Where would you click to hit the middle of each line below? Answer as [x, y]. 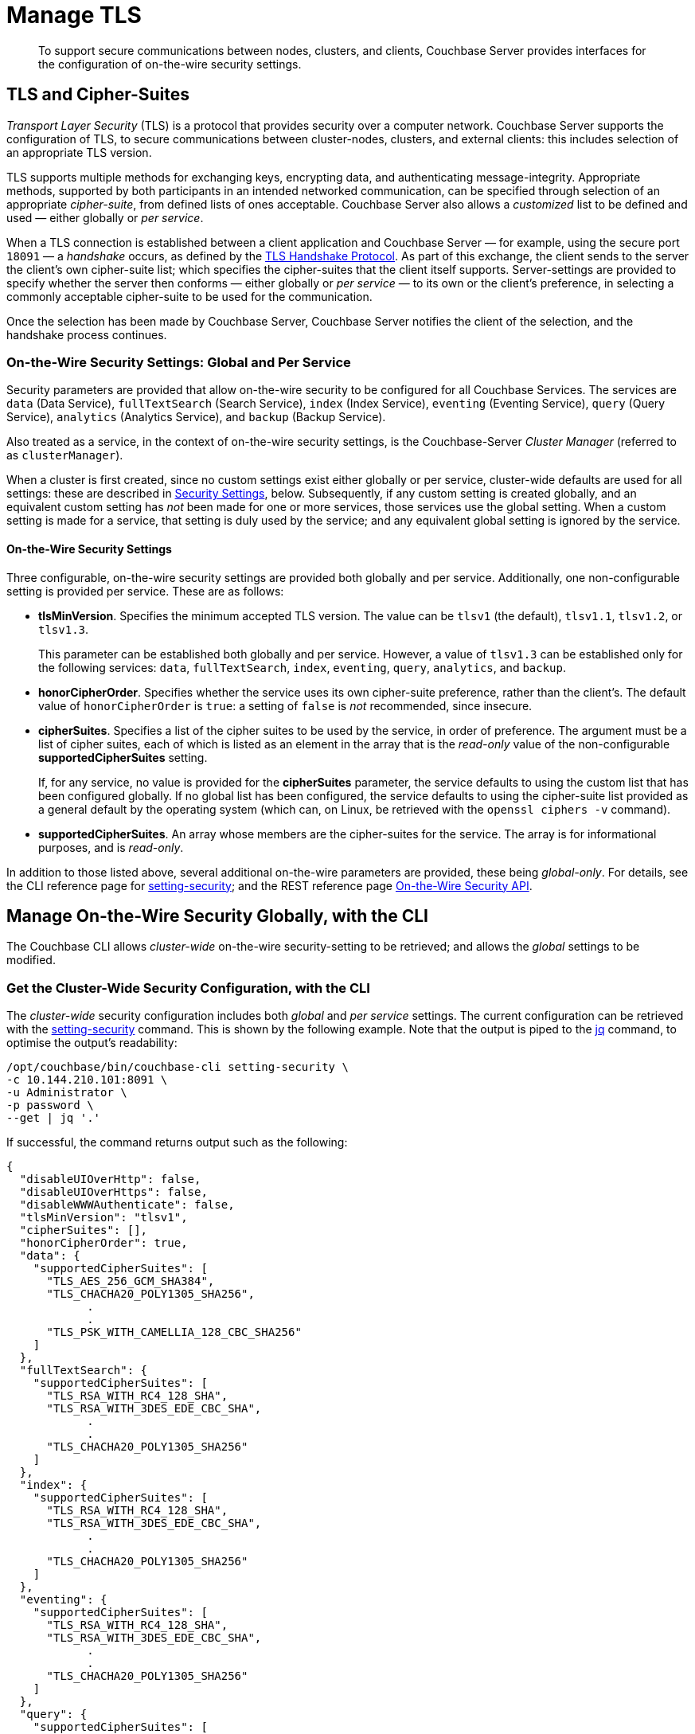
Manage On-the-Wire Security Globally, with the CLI [217, 916]
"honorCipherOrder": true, [103, 1243]
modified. [31, 960]
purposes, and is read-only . [111, 847]
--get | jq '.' [54, 1118]
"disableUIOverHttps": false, [113, 1192]
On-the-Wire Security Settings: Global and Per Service [179, 362]
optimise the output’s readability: [92, 1043]
